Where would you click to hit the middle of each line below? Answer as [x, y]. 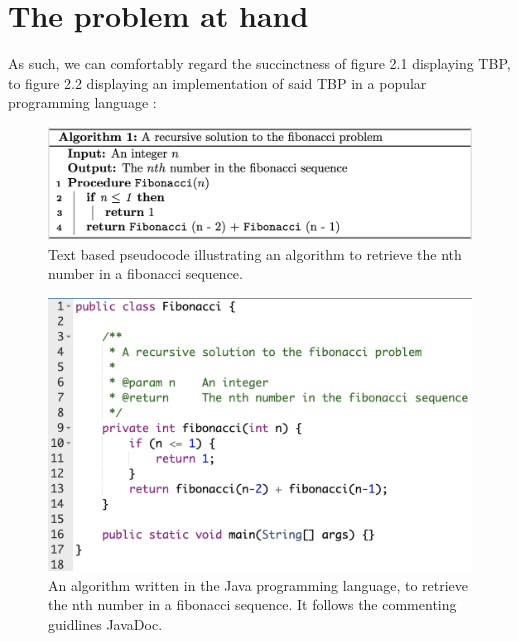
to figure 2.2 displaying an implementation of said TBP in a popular [217, 82]
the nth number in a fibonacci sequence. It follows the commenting [252, 604]
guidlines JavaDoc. [105, 623]
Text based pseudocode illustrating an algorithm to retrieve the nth [255, 253]
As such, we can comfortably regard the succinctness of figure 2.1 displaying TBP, [259, 63]
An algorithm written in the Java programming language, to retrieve [258, 584]
